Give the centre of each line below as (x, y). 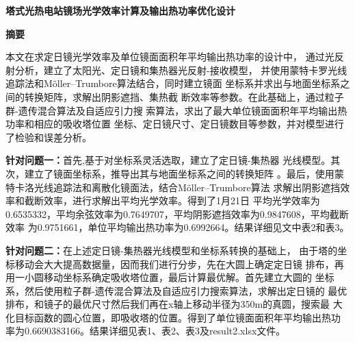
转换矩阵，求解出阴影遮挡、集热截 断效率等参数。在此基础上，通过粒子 (184, 96)
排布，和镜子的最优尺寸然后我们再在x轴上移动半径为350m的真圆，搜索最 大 (174, 304)
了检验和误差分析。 (49, 137)
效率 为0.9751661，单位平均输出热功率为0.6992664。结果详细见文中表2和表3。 (177, 227)
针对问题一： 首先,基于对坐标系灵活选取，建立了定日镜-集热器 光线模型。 (168, 160)
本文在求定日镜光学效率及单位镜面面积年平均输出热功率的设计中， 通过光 (170, 57)
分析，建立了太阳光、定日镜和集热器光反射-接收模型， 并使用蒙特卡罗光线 (181, 70)
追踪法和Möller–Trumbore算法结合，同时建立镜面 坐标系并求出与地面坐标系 (173, 83)
